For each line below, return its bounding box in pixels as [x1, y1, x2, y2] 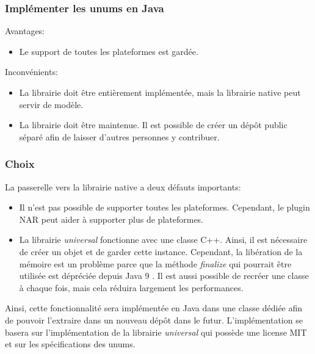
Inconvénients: [5, 65, 58, 78]
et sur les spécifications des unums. [5, 338, 136, 350]
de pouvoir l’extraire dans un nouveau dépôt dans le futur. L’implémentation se [5, 313, 303, 326]
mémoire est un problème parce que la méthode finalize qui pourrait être [19, 257, 292, 270]
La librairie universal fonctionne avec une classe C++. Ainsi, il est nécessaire [19, 233, 308, 246]
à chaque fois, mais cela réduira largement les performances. [19, 281, 244, 294]
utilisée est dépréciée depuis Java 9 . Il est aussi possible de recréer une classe [19, 269, 309, 282]
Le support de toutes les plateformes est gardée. [19, 45, 198, 57]
